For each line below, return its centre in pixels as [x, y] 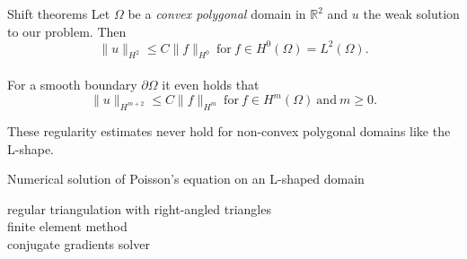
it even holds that [211, 85]
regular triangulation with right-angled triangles [139, 208]
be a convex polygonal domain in [217, 13]
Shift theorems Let [59, 13]
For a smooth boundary [72, 85]
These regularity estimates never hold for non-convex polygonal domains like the [229, 130]
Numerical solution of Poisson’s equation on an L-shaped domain [186, 179]
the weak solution [411, 13]
